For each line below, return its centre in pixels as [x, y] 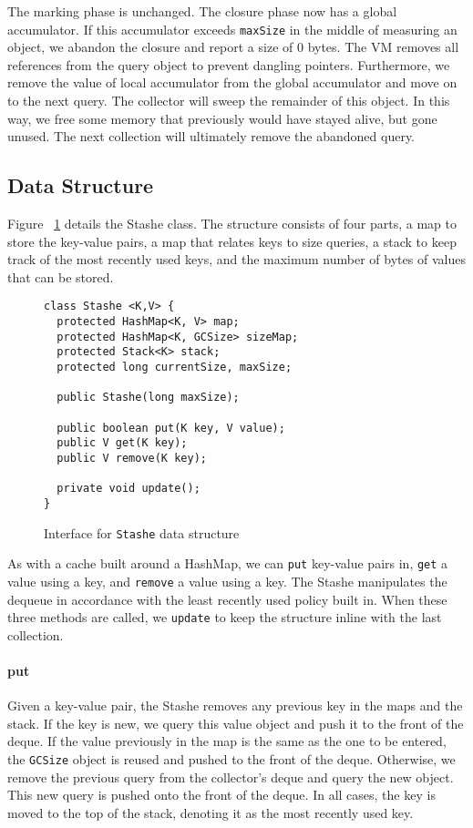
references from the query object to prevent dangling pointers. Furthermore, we [229, 64]
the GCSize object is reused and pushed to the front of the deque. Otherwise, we [231, 758]
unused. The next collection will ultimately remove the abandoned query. [211, 136]
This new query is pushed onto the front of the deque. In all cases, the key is [221, 795]
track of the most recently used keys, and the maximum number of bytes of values [236, 259]
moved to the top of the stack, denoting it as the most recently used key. [211, 812]
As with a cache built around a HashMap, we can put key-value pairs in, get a [228, 563]
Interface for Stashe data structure [142, 532]
